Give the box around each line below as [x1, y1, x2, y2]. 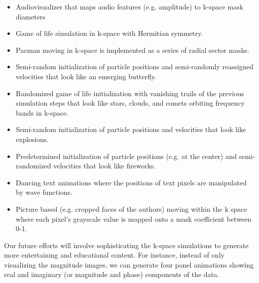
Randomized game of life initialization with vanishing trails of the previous [15, 88, 245, 98]
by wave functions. [15, 187, 73, 197]
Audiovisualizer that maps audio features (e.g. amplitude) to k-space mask [15, 1, 244, 11]
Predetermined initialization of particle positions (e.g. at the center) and [15, 150, 237, 161]
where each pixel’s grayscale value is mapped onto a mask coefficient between [15, 213, 252, 224]
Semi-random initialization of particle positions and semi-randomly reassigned [15, 61, 254, 72]
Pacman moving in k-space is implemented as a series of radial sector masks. [15, 44, 250, 55]
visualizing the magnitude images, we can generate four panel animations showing [4, 259, 254, 270]
